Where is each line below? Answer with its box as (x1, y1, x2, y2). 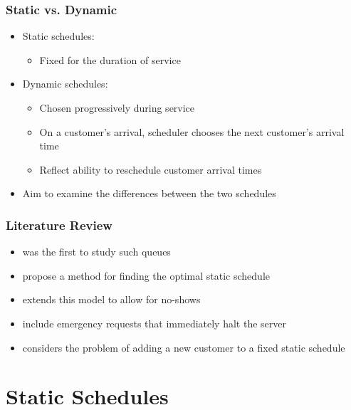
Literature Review (6, 216, 112, 233)
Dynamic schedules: (22, 76, 108, 91)
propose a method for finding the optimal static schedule (22, 268, 271, 283)
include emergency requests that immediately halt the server (22, 315, 286, 330)
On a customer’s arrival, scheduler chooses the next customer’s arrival (39, 124, 345, 139)
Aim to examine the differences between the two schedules (22, 186, 276, 201)
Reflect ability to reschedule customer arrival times (39, 162, 262, 177)
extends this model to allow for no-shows (22, 292, 201, 307)
